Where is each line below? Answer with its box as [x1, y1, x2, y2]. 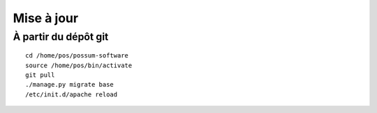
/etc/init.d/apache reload [25, 90, 118, 98]
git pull [25, 71, 55, 79]
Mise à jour [13, 10, 79, 26]
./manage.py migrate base [25, 80, 114, 89]
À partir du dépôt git [13, 31, 109, 43]
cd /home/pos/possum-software [25, 52, 129, 60]
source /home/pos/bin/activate [25, 61, 133, 69]
